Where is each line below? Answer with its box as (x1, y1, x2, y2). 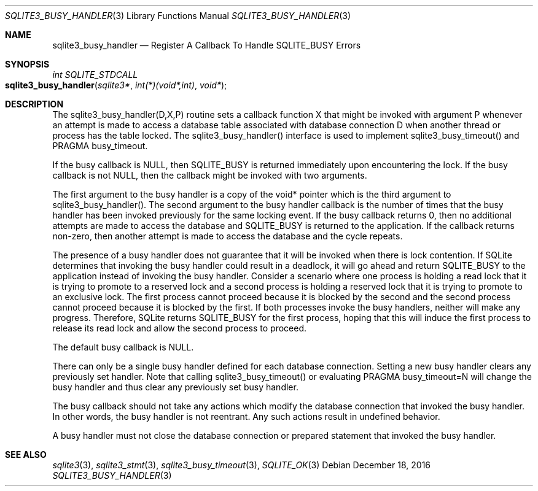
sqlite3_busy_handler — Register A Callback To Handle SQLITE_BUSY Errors (52, 40, 361, 50)
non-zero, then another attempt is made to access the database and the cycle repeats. (52, 231, 403, 241)
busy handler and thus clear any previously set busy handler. (52, 382, 298, 392)
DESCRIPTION (5, 99, 64, 109)
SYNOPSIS (5, 59, 50, 69)
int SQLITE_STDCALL (52, 69, 138, 80)
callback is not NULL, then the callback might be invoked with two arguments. (52, 170, 367, 180)
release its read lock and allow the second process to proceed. (52, 323, 306, 333)
